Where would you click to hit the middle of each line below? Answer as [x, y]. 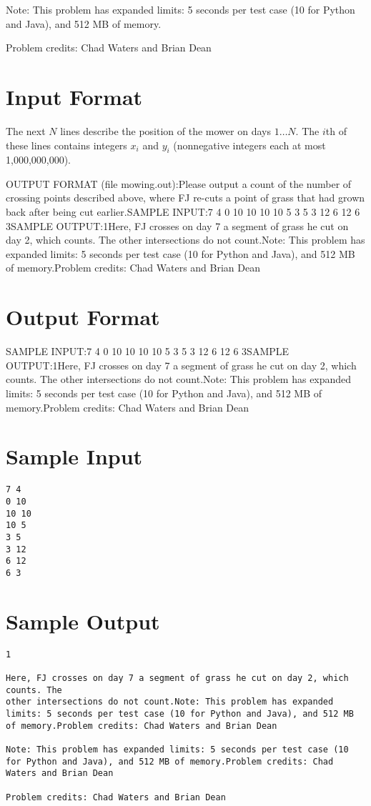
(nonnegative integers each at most [249, 145]
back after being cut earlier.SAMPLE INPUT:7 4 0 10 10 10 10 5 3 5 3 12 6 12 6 [183, 212]
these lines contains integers [66, 145]
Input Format [74, 96]
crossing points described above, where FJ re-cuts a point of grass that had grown [185, 198]
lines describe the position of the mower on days [165, 130]
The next [26, 130]
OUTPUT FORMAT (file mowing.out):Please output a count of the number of [179, 183]
